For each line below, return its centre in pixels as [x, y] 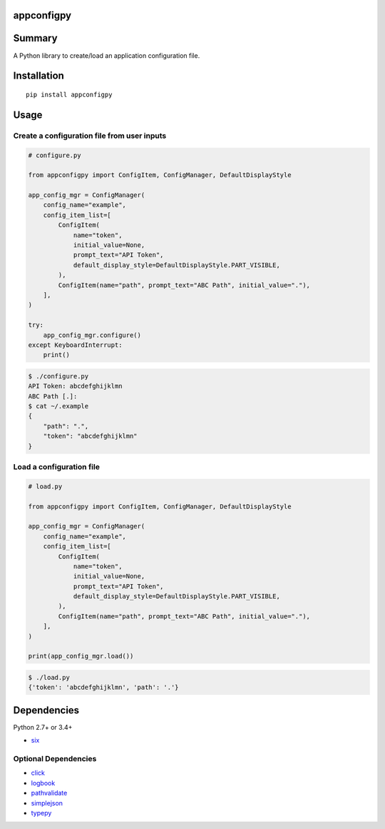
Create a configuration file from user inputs [90, 136]
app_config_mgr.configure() [92, 335]
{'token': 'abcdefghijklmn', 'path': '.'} [103, 688]
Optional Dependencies [55, 759]
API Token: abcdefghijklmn [75, 386]
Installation [38, 76]
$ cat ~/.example [58, 406]
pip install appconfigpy [69, 94]
